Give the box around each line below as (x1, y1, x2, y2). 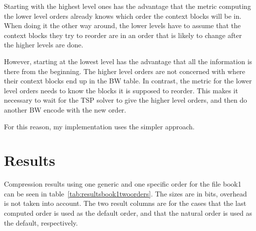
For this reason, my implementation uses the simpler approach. (4, 121, 195, 131)
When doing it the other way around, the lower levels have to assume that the (4, 20, 241, 31)
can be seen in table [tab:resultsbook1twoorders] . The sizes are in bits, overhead (4, 188, 247, 198)
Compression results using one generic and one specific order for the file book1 (4, 179, 242, 189)
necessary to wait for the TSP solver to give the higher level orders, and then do (4, 95, 247, 105)
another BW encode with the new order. (4, 104, 127, 115)
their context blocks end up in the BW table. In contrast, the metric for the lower (4, 76, 252, 86)
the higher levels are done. (4, 39, 84, 50)
